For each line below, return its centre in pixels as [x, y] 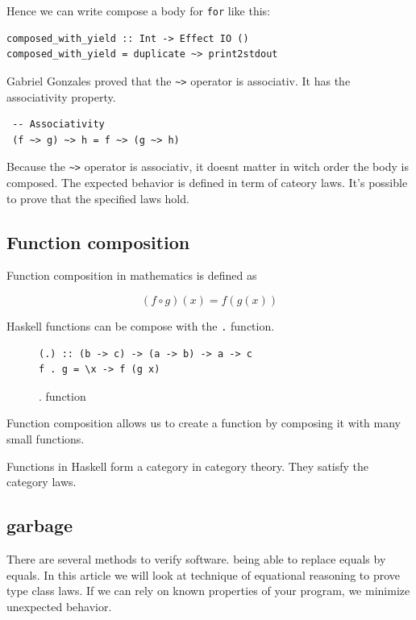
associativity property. [61, 96]
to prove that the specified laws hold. [98, 198]
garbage [40, 525]
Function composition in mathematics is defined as [132, 275]
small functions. [46, 438]
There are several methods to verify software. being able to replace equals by [196, 558]
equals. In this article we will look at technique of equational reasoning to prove [204, 574]
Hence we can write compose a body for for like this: [138, 10]
